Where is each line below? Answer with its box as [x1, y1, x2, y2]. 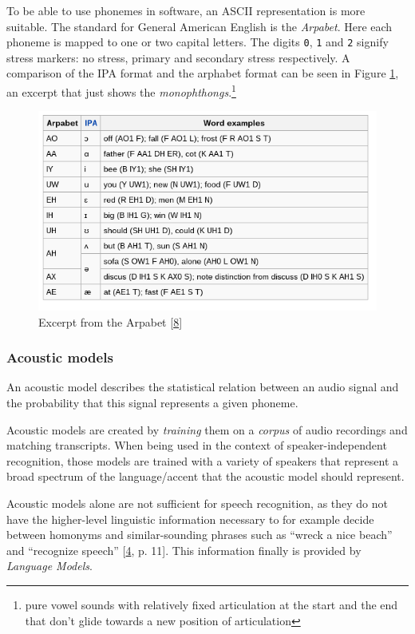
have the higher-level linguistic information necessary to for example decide [6, 510, 374, 527]
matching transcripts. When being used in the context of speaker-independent [6, 437, 387, 454]
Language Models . [6, 557, 93, 574]
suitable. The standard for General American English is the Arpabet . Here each [6, 18, 393, 34]
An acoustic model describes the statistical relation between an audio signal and [6, 378, 399, 395]
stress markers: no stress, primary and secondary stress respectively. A [6, 49, 350, 65]
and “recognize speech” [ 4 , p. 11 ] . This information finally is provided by [6, 541, 362, 558]
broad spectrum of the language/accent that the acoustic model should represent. [6, 468, 405, 485]
